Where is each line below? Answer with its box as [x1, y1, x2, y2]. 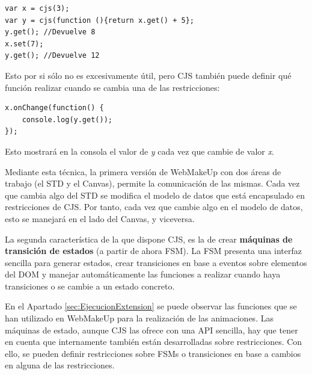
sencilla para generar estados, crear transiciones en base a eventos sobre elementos [5, 256, 307, 268]
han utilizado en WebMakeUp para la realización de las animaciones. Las [5, 312, 274, 324]
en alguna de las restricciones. [5, 359, 115, 371]
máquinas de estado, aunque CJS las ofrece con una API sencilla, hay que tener [5, 323, 298, 336]
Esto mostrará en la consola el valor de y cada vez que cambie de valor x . [5, 144, 274, 157]
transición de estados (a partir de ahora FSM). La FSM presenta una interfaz [5, 244, 302, 257]
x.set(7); [5, 39, 44, 48]
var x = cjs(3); [5, 4, 70, 13]
